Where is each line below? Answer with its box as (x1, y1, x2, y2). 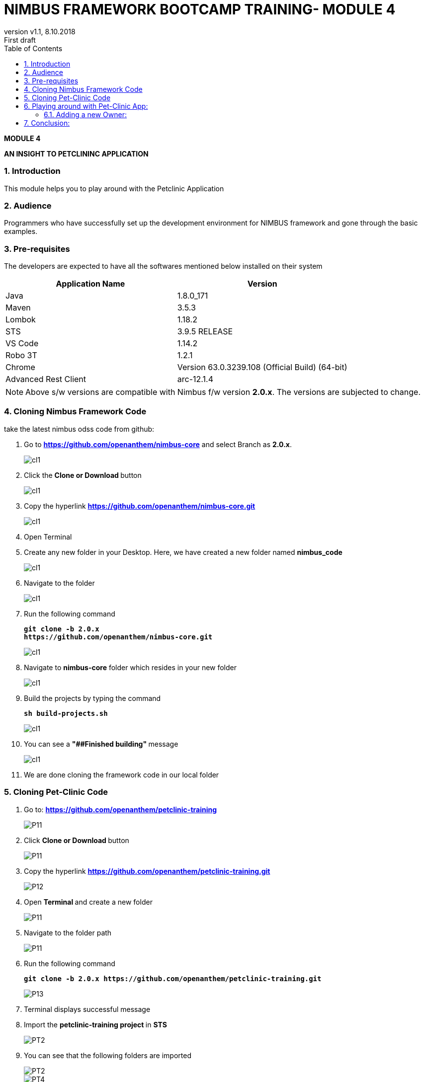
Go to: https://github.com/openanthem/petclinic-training (24, 805, 217, 814)
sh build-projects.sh (24, 709, 108, 717)
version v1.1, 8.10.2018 (4, 27, 76, 36)
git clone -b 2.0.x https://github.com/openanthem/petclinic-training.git (24, 974, 322, 983)
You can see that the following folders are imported (24, 1051, 191, 1060)
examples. (4, 227, 38, 236)
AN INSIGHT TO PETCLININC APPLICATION (4, 149, 149, 158)
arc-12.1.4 (177, 374, 213, 384)
